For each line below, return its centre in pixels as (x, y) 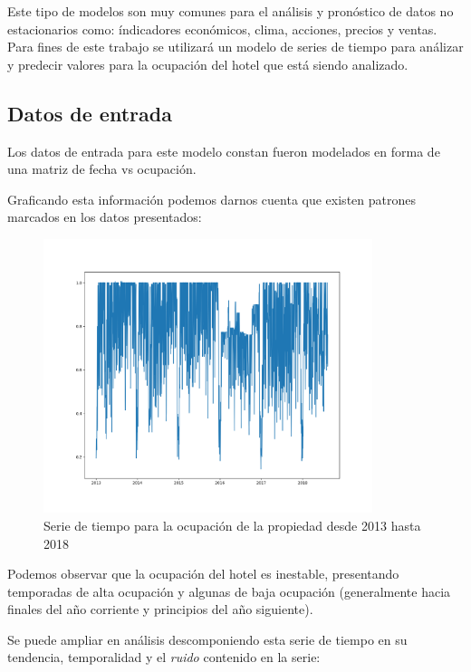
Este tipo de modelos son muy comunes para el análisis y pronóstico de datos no (231, 11)
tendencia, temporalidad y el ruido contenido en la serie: (164, 657)
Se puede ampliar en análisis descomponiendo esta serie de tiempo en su (207, 639)
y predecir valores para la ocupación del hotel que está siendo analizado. (208, 64)
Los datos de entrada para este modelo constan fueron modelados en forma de (224, 151)
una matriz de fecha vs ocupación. (102, 169)
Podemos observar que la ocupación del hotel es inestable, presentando (203, 574)
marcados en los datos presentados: (105, 217)
